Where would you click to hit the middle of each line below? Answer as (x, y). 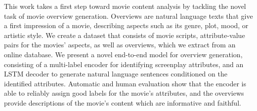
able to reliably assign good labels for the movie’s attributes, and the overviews (124, 93)
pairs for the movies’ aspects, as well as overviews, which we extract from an (120, 45)
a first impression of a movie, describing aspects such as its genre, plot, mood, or (126, 25)
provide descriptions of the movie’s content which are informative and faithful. (123, 102)
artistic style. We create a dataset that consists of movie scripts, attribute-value (125, 35)
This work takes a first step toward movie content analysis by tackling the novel (125, 6)
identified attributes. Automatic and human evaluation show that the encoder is (125, 83)
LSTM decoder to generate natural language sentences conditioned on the (116, 74)
